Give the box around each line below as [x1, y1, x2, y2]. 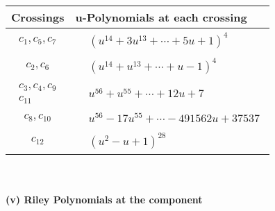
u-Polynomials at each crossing [75, 9, 247, 25]
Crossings [11, 9, 65, 25]
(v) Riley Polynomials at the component [6, 192, 203, 207]
